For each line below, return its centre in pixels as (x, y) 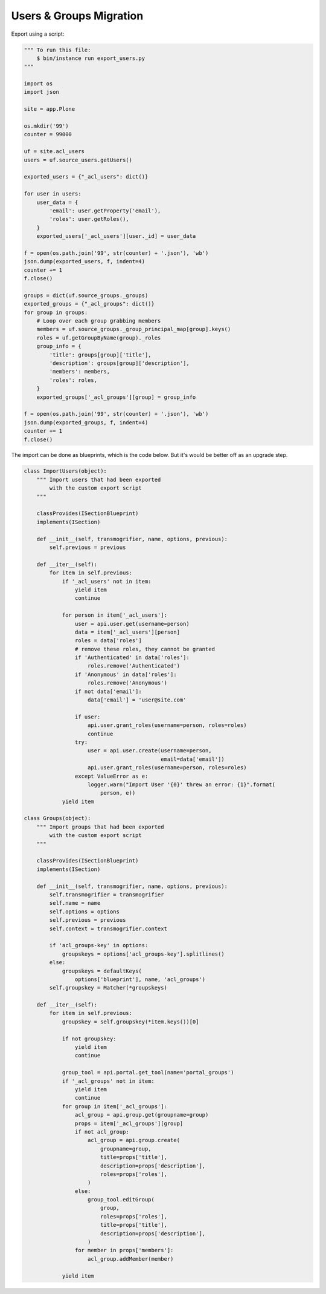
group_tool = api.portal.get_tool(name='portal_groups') (148, 1072)
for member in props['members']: (124, 1250)
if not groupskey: (89, 1039)
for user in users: (53, 194)
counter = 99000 (48, 134)
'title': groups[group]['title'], (100, 355)
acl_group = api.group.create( (134, 1140)
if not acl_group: (102, 1131)
